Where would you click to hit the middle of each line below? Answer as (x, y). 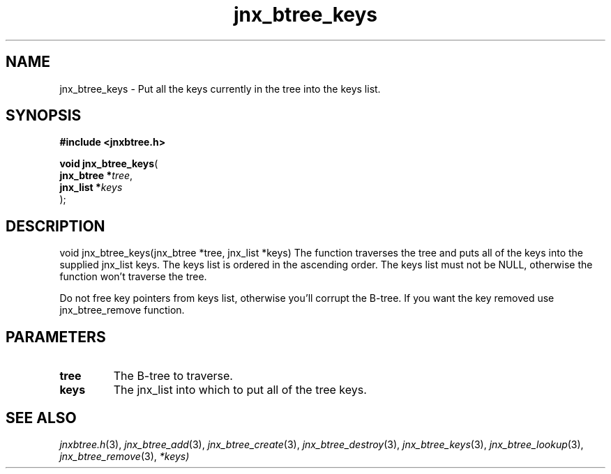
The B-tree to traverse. (173, 376)
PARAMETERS (56, 337)
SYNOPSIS (44, 116)
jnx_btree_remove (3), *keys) (125, 456)
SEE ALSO (41, 418)
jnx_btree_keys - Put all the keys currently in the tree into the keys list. (220, 89)
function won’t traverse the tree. (133, 277)
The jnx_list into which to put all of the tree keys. (240, 390)
